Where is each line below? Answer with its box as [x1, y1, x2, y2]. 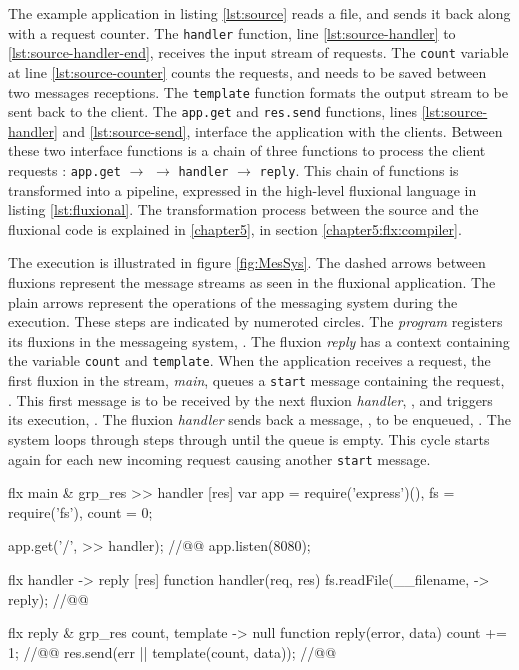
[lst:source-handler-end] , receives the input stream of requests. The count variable [8, 42, 509, 63]
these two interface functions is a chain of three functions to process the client [8, 140, 486, 161]
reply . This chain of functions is [259, 160, 459, 180]
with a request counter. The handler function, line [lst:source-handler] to [8, 22, 456, 43]
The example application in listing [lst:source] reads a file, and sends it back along [8, 3, 511, 23]
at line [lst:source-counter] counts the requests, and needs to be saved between [8, 61, 487, 82]
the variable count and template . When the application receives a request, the [8, 350, 491, 371]
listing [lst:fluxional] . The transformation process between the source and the [8, 199, 479, 220]
